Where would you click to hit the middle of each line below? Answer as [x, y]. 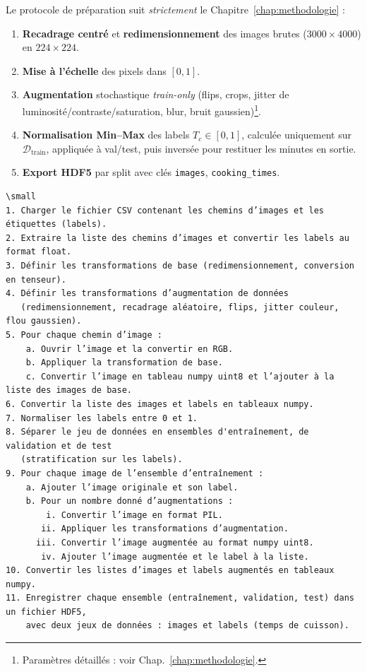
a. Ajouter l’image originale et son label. [132, 487]
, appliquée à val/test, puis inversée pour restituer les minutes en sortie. [201, 148]
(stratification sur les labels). [102, 460]
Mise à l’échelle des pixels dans [94, 70]
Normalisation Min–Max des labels [106, 135]
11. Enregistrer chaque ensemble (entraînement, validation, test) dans [180, 598]
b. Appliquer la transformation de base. [124, 363]
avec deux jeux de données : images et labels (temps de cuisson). [187, 626]
